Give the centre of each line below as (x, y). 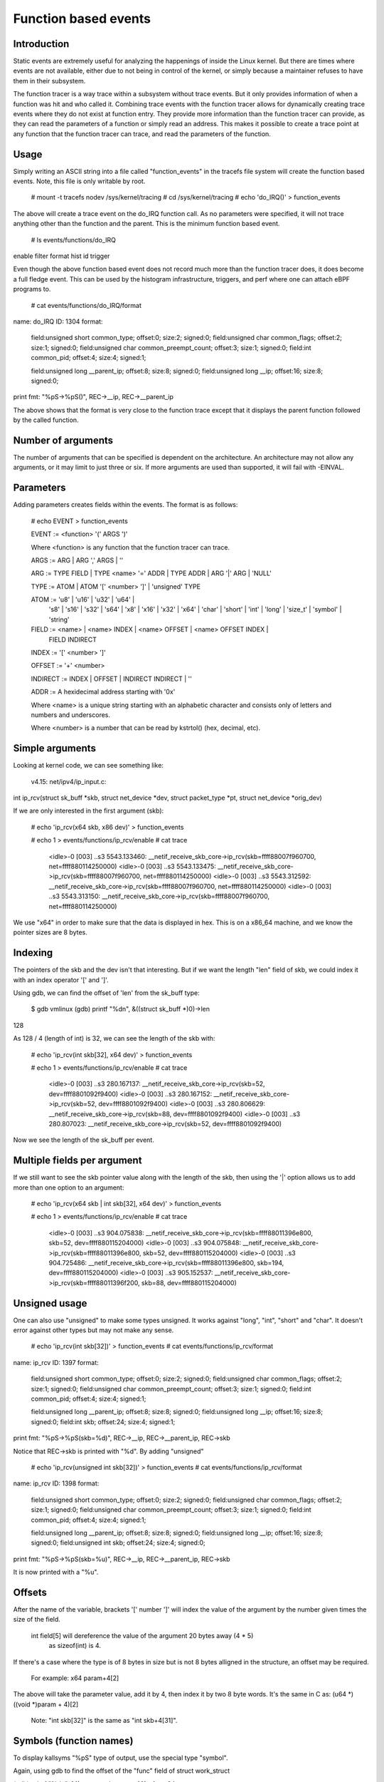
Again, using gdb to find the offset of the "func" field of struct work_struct (122, 1771)
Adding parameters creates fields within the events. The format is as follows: (126, 505)
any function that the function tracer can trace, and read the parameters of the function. (142, 134)
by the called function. (46, 420)
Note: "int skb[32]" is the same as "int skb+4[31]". (104, 1721)
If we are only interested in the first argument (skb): (89, 811)
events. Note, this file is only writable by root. (79, 181)
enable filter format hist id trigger (62, 256)
